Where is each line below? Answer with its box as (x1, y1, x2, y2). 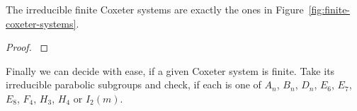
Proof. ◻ (6, 40, 49, 54)
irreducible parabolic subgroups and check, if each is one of (6, 77, 261, 92)
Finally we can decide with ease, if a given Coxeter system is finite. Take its (6, 63, 335, 78)
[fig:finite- (308, 2, 351, 16)
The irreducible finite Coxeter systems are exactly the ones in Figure (6, 2, 304, 16)
